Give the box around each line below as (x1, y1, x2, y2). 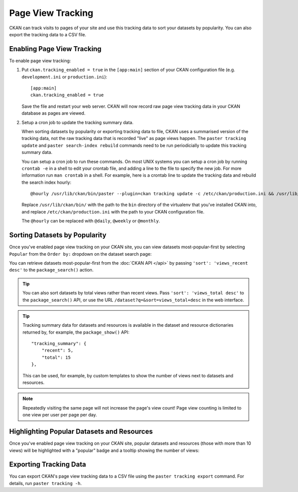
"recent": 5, (41, 348, 74, 353)
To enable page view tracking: (9, 58, 72, 64)
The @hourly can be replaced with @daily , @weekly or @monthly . (21, 218, 160, 224)
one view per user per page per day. (22, 412, 97, 418)
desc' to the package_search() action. (9, 267, 94, 273)
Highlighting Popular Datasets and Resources (9, 427, 153, 436)
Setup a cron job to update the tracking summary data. (21, 119, 134, 125)
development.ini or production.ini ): (21, 73, 108, 79)
